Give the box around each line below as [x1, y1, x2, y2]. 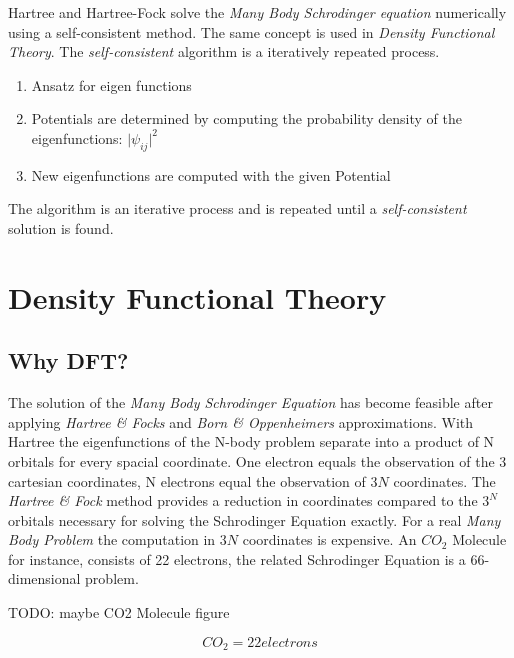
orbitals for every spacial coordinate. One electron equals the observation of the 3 [8, 450, 507, 471]
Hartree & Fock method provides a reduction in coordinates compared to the [8, 490, 478, 511]
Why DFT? [8, 345, 129, 376]
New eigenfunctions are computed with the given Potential [31, 164, 391, 185]
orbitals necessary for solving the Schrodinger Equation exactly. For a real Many [8, 509, 501, 530]
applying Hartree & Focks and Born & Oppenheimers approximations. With [8, 411, 474, 432]
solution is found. [8, 217, 114, 238]
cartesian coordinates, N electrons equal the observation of [8, 470, 366, 491]
